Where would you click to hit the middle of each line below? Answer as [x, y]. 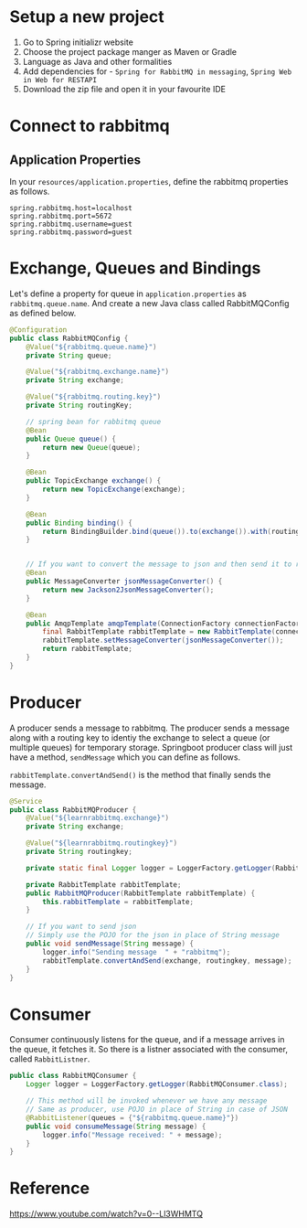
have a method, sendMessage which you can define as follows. [125, 757]
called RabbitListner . [50, 1059]
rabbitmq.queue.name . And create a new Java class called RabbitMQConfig [149, 303]
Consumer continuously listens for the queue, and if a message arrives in [147, 1040]
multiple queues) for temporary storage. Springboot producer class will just [151, 747]
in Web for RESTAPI [60, 80]
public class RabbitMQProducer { [73, 810]
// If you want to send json [81, 927]
